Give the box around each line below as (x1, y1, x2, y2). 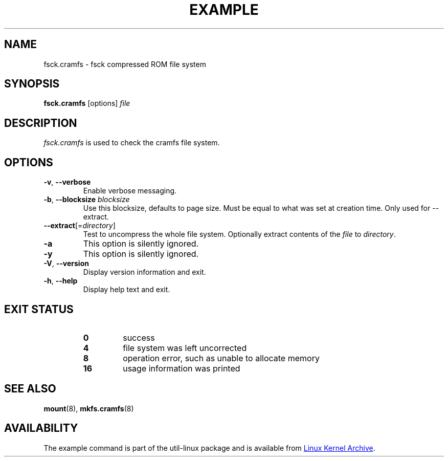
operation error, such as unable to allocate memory (123, 353, 320, 363)
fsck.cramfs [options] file (43, 99, 130, 108)
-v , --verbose (43, 178, 91, 187)
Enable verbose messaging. (83, 186, 177, 195)
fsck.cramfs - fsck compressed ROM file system (43, 59, 206, 69)
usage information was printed (123, 363, 240, 374)
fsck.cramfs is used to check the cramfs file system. (43, 138, 220, 147)
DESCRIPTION (4, 116, 77, 129)
